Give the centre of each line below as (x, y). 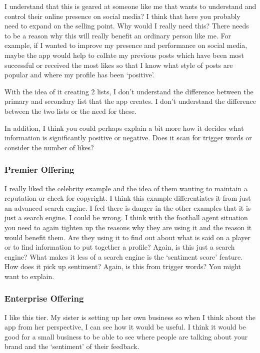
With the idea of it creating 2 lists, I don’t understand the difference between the (129, 91)
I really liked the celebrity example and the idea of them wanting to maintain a (126, 188)
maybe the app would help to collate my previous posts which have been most (124, 55)
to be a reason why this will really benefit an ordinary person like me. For (118, 35)
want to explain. (29, 276)
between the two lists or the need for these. (70, 111)
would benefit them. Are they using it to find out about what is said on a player (127, 237)
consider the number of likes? (49, 147)
